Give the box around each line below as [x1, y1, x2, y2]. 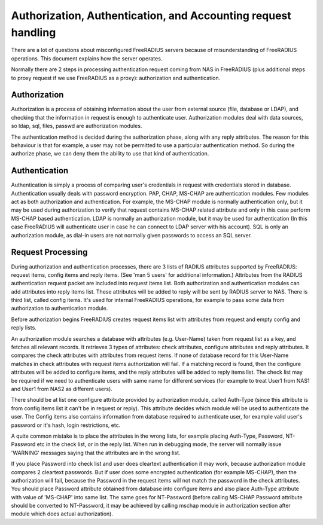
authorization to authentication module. [11, 305, 108, 312]
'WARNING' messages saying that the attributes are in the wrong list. [11, 449, 181, 456]
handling [11, 26, 56, 39]
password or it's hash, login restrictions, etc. [11, 422, 121, 429]
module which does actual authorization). [11, 510, 114, 517]
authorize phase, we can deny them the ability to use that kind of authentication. [11, 150, 209, 157]
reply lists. [11, 324, 37, 331]
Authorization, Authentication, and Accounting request [11, 9, 291, 22]
